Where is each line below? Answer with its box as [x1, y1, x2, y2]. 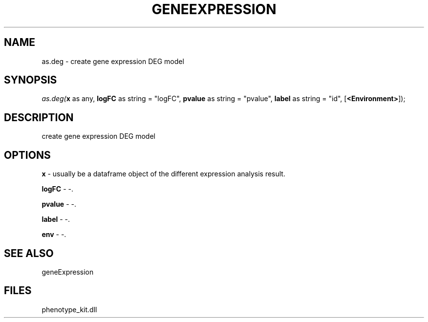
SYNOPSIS [4, 74, 57, 86]
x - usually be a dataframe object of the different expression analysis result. [42, 170, 285, 178]
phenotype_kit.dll [42, 305, 97, 314]
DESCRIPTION [4, 111, 74, 124]
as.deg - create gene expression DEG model [42, 57, 184, 65]
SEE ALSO [4, 247, 54, 259]
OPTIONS [4, 149, 51, 161]
